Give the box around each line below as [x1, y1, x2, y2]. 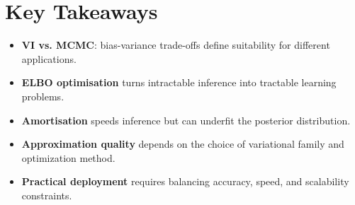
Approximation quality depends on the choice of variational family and [21, 136, 344, 151]
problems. [21, 88, 64, 103]
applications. [21, 51, 77, 66]
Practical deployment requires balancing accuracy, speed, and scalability [21, 174, 349, 189]
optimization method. [21, 150, 115, 165]
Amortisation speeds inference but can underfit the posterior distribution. [21, 112, 351, 127]
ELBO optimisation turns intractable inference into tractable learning [21, 75, 337, 90]
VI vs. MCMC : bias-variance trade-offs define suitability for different [21, 37, 330, 52]
